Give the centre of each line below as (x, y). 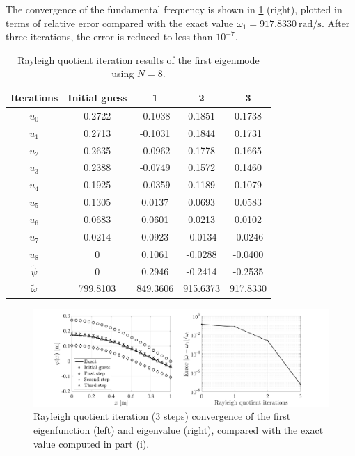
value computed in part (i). (92, 443)
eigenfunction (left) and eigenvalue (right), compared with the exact (179, 429)
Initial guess (97, 97)
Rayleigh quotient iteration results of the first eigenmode (139, 59)
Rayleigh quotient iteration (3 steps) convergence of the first (162, 416)
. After (336, 23)
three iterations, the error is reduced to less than (109, 36)
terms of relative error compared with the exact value (120, 23)
